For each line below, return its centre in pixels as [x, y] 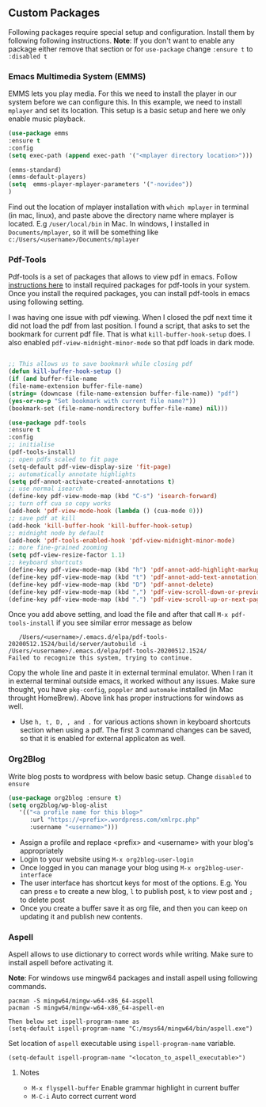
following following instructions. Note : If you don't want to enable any [122, 40]
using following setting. [46, 302]
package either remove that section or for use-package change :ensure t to [131, 49]
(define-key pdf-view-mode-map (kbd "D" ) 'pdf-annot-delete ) [111, 584]
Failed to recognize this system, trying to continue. [101, 658]
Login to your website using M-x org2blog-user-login [106, 859]
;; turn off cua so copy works [60, 504]
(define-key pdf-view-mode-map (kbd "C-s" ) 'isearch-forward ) [113, 496]
